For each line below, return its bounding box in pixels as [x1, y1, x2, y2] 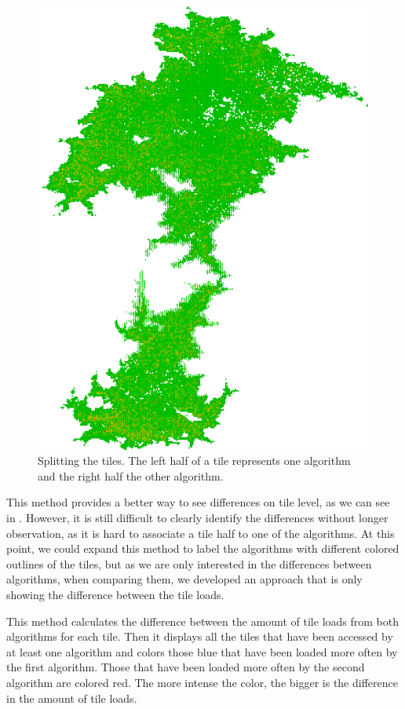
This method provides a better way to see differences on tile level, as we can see [6, 494, 390, 510]
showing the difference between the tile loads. [6, 586, 224, 602]
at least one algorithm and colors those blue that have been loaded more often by [6, 643, 398, 660]
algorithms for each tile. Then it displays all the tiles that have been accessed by [6, 628, 393, 645]
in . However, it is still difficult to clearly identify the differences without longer [6, 509, 389, 525]
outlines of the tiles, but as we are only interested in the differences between [6, 555, 372, 572]
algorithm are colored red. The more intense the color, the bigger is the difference [6, 674, 398, 690]
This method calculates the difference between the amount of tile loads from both [6, 612, 399, 629]
